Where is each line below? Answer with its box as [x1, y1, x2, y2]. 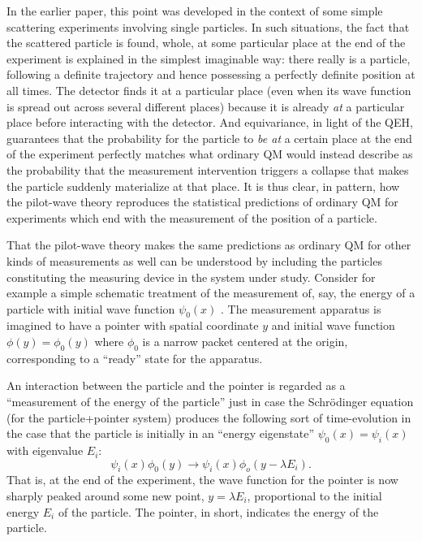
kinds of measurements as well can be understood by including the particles [6, 252, 382, 269]
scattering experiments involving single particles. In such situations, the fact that [6, 18, 410, 35]
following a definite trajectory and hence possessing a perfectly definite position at [6, 66, 416, 83]
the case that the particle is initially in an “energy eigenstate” [6, 425, 315, 442]
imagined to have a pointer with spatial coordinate [6, 317, 259, 334]
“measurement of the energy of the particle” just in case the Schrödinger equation [6, 393, 414, 410]
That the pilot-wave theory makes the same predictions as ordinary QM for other [6, 236, 411, 253]
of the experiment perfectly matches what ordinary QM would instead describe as [6, 145, 413, 162]
